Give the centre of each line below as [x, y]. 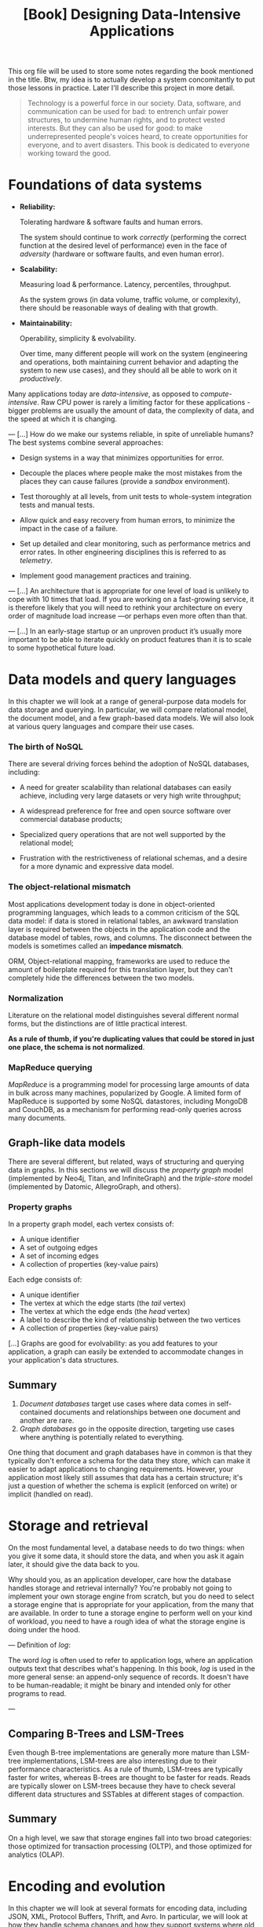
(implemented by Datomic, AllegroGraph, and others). [95, 1187]
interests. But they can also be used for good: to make [115, 128]
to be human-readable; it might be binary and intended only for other [120, 1685]
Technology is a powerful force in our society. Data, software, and [134, 103]
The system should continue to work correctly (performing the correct [133, 237]
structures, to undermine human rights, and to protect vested [126, 120]
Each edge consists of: [45, 1279]
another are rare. [47, 1421]
